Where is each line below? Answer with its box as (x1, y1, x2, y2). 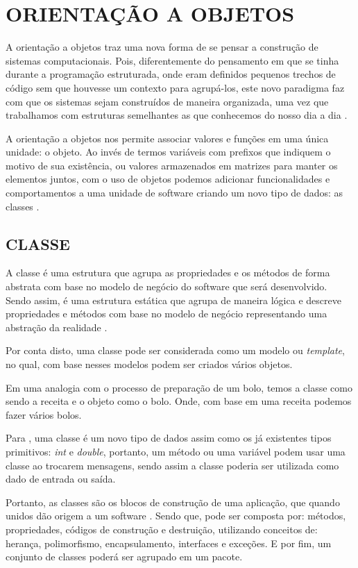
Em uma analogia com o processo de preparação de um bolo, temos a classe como (6, 380, 352, 394)
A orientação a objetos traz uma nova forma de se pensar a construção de (6, 40, 318, 54)
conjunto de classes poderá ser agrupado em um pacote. (6, 549, 243, 564)
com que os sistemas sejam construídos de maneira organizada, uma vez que (6, 94, 329, 108)
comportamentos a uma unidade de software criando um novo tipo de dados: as (6, 185, 343, 200)
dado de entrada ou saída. (6, 471, 116, 486)
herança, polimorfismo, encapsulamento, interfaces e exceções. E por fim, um (6, 535, 332, 550)
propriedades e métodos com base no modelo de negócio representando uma (6, 306, 327, 321)
